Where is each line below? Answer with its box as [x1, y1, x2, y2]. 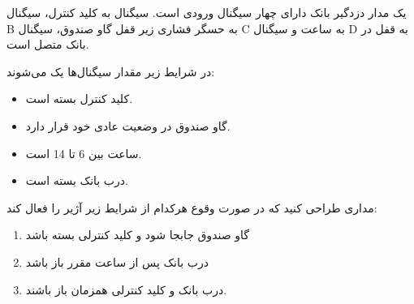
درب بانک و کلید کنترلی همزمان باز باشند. [25, 280, 227, 298]
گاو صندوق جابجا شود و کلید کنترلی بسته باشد [25, 226, 249, 243]
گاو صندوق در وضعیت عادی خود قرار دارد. [25, 117, 231, 134]
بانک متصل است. [6, 36, 89, 53]
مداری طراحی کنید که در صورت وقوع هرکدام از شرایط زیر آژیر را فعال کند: [6, 199, 377, 216]
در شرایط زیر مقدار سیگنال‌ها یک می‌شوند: [6, 62, 215, 79]
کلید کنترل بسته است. [25, 90, 133, 107]
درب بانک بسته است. [25, 172, 128, 189]
